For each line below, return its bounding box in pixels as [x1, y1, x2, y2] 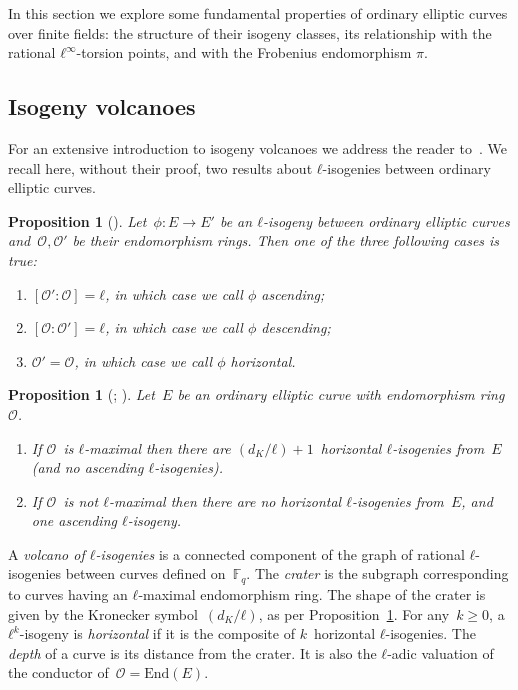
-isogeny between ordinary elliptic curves [262, 210, 510, 231]
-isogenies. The [385, 623, 476, 644]
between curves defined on [65, 563, 226, 584]
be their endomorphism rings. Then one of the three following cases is [72, 230, 500, 251]
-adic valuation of [387, 642, 494, 663]
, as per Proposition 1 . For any [258, 603, 450, 624]
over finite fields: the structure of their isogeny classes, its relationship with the [8, 22, 492, 43]
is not [63, 490, 99, 511]
